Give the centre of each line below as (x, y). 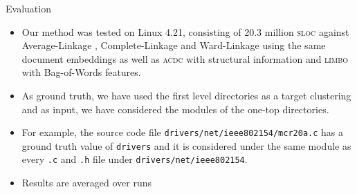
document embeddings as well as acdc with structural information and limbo (185, 58)
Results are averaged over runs (87, 183)
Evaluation (28, 8)
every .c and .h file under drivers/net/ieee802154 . (135, 159)
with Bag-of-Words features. (81, 72)
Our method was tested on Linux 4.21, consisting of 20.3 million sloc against (185, 31)
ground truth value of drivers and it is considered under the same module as (186, 145)
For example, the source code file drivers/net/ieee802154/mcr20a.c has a (183, 132)
